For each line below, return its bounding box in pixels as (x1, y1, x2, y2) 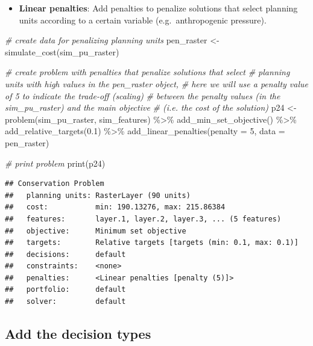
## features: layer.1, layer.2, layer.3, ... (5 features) (5, 214, 282, 223)
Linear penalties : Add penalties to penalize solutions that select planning (19, 2, 298, 14)
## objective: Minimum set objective (5, 226, 186, 235)
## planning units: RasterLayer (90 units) (5, 191, 191, 200)
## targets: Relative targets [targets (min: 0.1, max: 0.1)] (5, 238, 299, 247)
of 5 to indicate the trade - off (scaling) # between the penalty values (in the (5, 89, 280, 102)
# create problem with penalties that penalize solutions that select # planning (5, 66, 290, 78)
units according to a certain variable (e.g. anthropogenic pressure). (19, 13, 267, 26)
